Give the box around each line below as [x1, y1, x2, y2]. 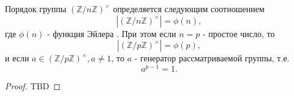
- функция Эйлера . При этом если [47, 27, 176, 39]
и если [5, 52, 29, 64]
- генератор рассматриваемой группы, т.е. [134, 52, 290, 64]
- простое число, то [202, 27, 275, 39]
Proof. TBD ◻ [5, 79, 61, 92]
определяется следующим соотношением [113, 2, 265, 15]
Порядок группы [5, 2, 67, 15]
